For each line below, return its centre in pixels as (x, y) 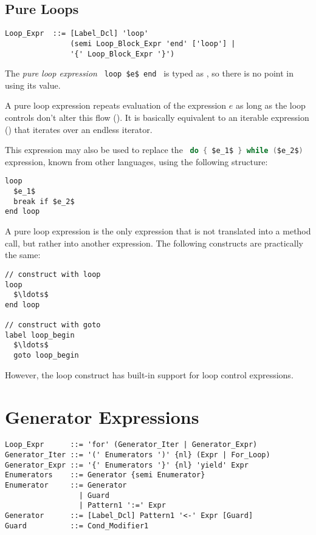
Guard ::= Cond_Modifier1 (77, 526)
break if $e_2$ (44, 201)
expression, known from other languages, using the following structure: (136, 161)
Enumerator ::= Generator (66, 486)
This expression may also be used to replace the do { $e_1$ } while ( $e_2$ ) (154, 150)
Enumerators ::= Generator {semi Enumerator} (105, 475)
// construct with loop (53, 274)
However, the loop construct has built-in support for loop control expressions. (149, 374)
